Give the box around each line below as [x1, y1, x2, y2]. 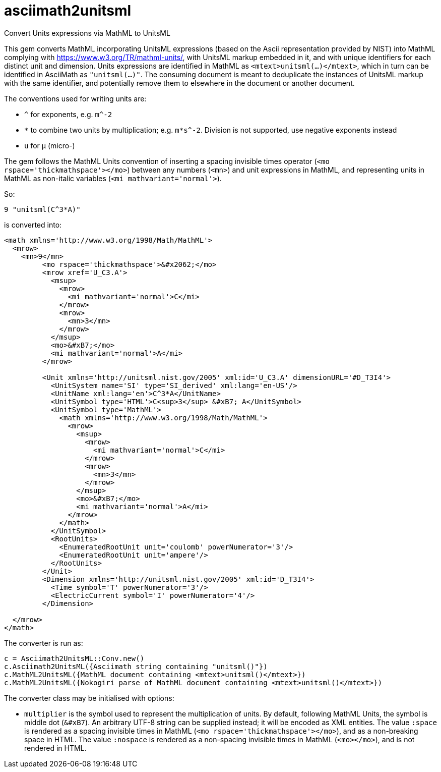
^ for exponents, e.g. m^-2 [24, 109, 112, 119]
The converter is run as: [4, 638, 83, 647]
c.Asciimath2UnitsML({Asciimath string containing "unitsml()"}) [4, 662, 268, 671]
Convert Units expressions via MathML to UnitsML [4, 28, 170, 37]
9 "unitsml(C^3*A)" [4, 205, 81, 213]
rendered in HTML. [24, 743, 87, 752]
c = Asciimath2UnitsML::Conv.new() [4, 654, 145, 663]
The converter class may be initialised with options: [4, 693, 174, 702]
